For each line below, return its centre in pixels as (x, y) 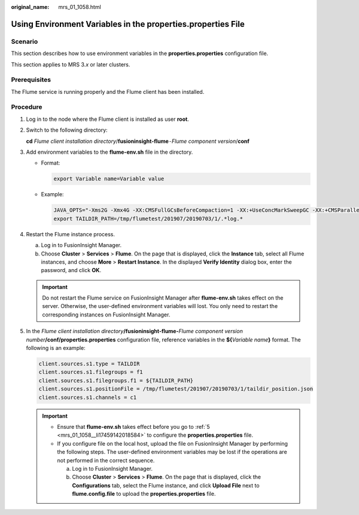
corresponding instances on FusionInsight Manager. (106, 315)
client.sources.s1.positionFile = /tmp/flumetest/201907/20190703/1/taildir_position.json (176, 389)
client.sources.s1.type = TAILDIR (89, 364)
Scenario (25, 41)
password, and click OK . (71, 270)
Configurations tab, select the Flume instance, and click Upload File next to (166, 485)
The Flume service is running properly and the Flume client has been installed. (108, 92)
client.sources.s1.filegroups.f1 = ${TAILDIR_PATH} (116, 380)
